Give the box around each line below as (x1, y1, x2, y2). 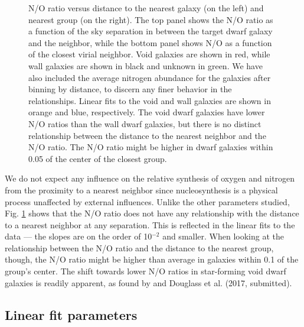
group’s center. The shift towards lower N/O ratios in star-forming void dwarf (5, 265, 286, 277)
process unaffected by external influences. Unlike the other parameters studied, (5, 195, 290, 208)
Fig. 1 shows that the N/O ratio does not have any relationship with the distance (5, 207, 299, 219)
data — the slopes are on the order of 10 (5, 230, 152, 242)
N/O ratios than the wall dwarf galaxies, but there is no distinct (28, 117, 261, 129)
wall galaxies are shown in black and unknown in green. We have (28, 59, 263, 72)
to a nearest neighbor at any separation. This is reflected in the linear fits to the (5, 218, 295, 231)
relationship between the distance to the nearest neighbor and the (28, 129, 266, 141)
